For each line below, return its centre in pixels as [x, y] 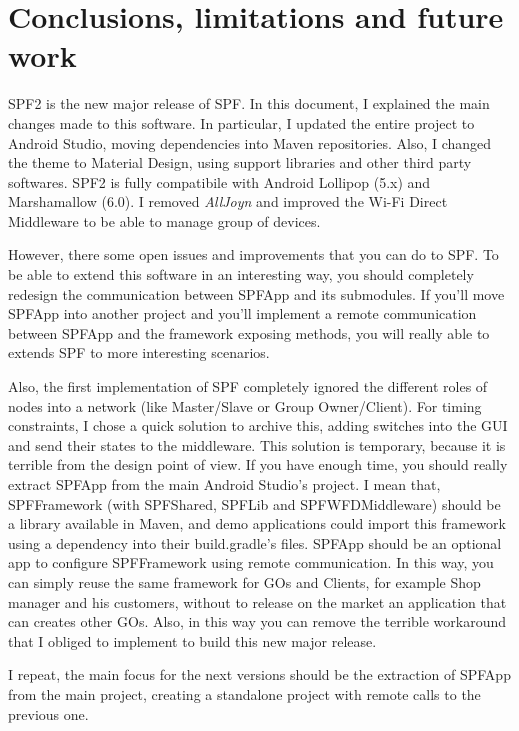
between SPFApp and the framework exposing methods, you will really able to [249, 332]
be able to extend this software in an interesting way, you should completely [241, 274]
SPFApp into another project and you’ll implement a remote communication [242, 313]
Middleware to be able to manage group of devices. [164, 220]
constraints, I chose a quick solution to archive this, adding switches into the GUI [258, 425]
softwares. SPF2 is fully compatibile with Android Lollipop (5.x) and [219, 181]
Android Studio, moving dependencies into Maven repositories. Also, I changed [250, 142]
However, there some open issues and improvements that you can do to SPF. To [253, 254]
